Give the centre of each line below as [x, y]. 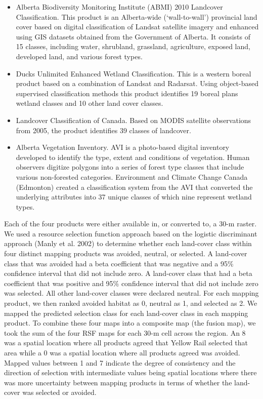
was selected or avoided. [59, 392]
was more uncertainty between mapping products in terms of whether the [118, 382]
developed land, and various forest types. [79, 56]
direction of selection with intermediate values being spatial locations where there [130, 372]
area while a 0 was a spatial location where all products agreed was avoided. [122, 352]
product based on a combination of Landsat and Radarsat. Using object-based [137, 83]
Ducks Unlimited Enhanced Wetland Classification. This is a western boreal [134, 73]
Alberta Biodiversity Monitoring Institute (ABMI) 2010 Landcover [119, 7]
